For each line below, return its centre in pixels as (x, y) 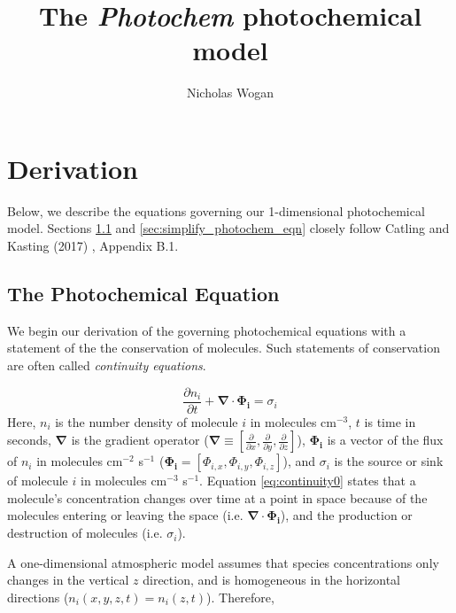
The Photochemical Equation (143, 294)
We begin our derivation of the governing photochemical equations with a (207, 330)
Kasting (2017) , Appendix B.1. (93, 246)
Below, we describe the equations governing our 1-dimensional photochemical (216, 210)
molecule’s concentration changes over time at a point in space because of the (217, 497)
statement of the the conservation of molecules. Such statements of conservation (224, 348)
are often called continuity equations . (107, 365)
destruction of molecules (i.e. (85, 533)
